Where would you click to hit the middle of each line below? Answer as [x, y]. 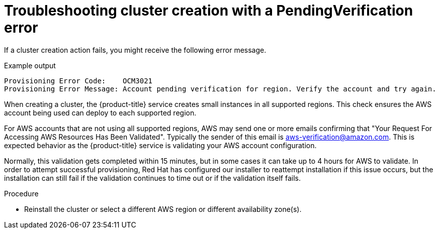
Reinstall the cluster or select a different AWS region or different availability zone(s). [163, 209]
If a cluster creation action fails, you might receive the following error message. [135, 50]
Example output [30, 65]
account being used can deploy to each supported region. [100, 112]
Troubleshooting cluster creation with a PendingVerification [209, 11]
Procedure [21, 193]
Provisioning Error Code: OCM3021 [78, 81]
